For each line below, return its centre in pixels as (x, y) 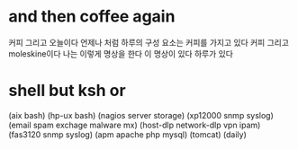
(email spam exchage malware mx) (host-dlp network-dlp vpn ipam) (135, 125)
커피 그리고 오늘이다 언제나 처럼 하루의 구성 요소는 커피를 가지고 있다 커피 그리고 (149, 42)
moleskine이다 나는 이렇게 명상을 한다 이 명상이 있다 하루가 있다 (121, 53)
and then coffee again (92, 17)
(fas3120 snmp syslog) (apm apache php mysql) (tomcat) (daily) (127, 134)
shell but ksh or (68, 91)
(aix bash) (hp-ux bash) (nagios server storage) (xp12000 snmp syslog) (141, 115)
